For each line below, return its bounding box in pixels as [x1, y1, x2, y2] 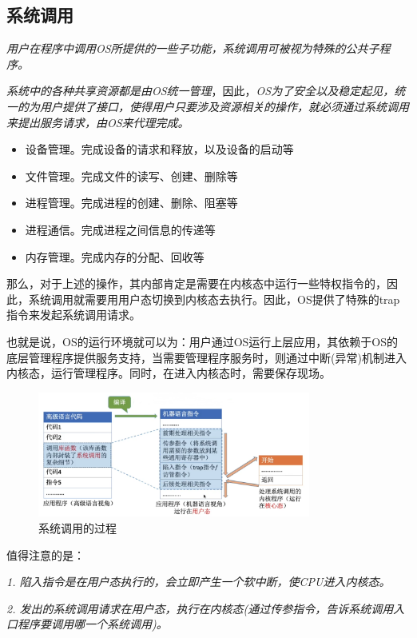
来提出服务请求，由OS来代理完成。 [6, 114, 189, 130]
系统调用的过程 [38, 519, 117, 536]
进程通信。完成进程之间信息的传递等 [25, 221, 216, 237]
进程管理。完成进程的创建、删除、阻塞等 [25, 194, 238, 211]
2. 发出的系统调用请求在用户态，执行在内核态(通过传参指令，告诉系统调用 [6, 600, 394, 616]
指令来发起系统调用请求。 [6, 306, 141, 323]
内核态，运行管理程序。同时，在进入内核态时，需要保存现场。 [6, 365, 331, 381]
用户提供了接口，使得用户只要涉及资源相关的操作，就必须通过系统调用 [39, 98, 409, 114]
